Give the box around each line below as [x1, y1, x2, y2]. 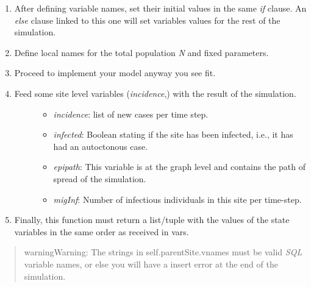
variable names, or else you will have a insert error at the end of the [24, 257, 278, 270]
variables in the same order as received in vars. [14, 225, 189, 238]
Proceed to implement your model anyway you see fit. [14, 66, 216, 79]
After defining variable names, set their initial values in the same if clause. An [14, 2, 307, 14]
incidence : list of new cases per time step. [53, 107, 209, 120]
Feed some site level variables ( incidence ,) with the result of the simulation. [14, 87, 296, 99]
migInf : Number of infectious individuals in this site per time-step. [53, 193, 302, 205]
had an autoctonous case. [53, 140, 148, 152]
